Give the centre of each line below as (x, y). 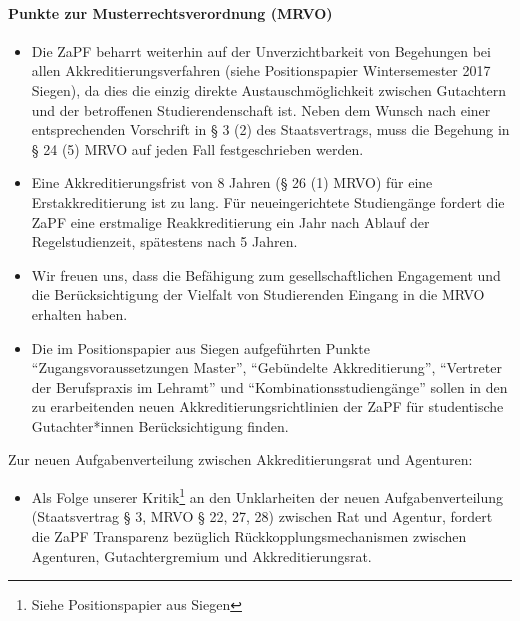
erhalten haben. (79, 313)
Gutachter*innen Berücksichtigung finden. (160, 425)
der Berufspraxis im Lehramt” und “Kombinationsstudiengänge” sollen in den (269, 386)
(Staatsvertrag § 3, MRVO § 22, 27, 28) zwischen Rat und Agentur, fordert (262, 516)
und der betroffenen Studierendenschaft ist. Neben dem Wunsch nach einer (261, 109)
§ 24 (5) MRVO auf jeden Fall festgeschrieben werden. (197, 148)
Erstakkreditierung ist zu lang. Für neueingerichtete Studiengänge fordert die (268, 201)
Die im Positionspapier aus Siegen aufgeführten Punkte (200, 347)
